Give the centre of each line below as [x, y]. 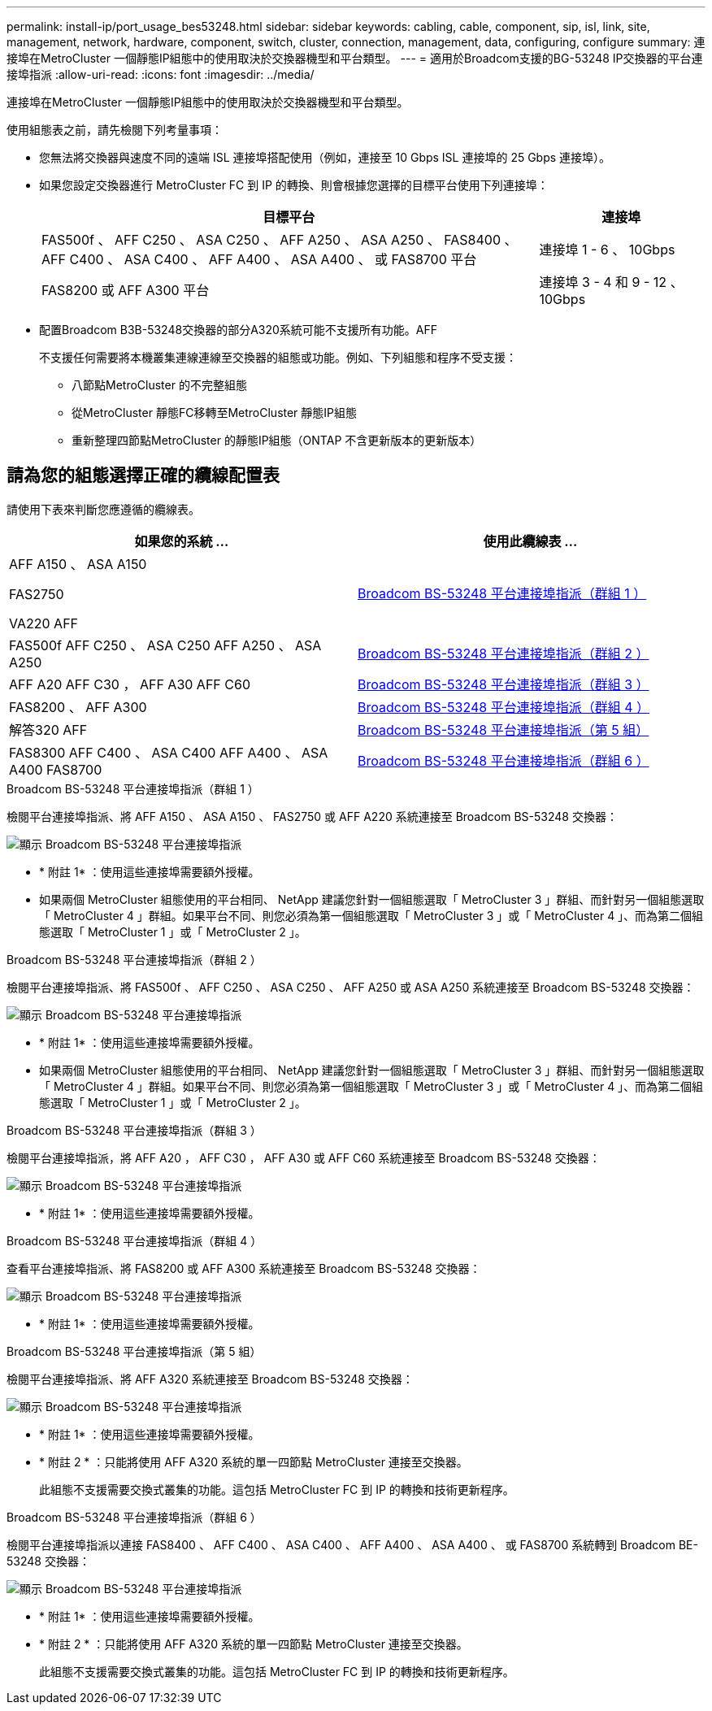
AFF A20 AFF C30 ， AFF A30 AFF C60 [130, 684]
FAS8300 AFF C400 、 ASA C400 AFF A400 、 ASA [169, 752]
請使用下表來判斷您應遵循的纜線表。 [103, 509]
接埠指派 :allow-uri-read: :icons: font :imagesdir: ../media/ [161, 74]
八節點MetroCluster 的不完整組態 [159, 385]
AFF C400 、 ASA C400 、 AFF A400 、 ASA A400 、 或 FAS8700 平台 [259, 259]
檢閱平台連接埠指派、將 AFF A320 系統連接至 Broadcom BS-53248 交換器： [210, 1379]
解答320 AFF [48, 730]
